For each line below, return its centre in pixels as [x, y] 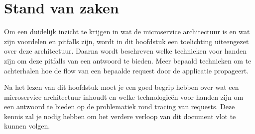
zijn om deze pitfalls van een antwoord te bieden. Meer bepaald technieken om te [128, 60]
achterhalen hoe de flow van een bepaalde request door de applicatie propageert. [127, 70]
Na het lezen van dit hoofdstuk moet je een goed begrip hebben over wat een [122, 87]
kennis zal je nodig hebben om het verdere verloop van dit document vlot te [120, 116]
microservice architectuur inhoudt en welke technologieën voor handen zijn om [124, 97]
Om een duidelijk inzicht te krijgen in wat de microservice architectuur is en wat [127, 32]
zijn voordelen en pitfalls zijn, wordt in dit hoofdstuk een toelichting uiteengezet [127, 41]
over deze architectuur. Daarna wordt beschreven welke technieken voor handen [126, 51]
